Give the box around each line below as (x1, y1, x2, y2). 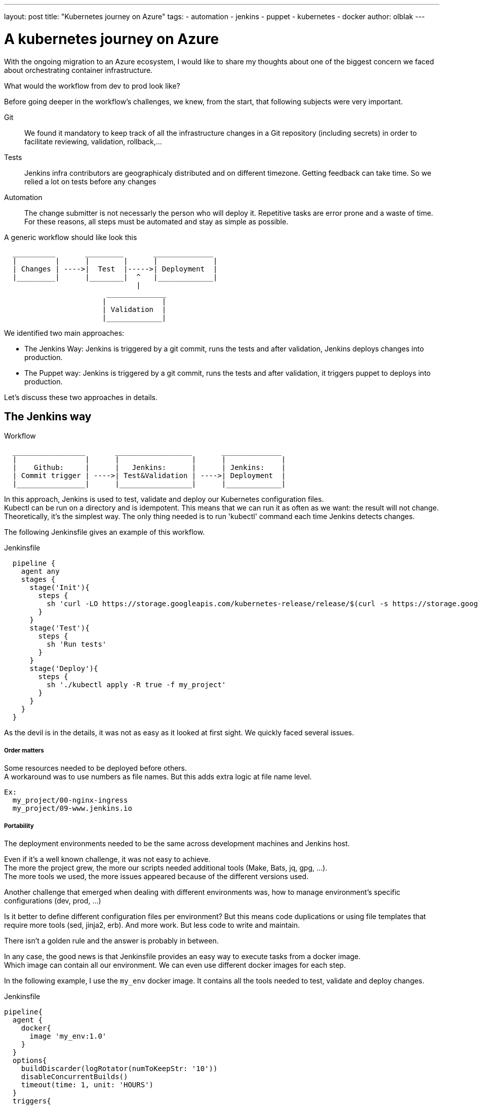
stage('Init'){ (29, 583, 90, 592)
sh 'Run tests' (47, 640, 107, 649)
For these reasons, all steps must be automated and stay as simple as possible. (24, 217, 289, 226)
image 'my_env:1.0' (29, 1032, 107, 1040)
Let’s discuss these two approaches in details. (4, 392, 157, 402)
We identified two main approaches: (4, 328, 125, 337)
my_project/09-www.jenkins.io (12, 804, 132, 813)
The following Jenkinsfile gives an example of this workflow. (4, 528, 205, 537)
